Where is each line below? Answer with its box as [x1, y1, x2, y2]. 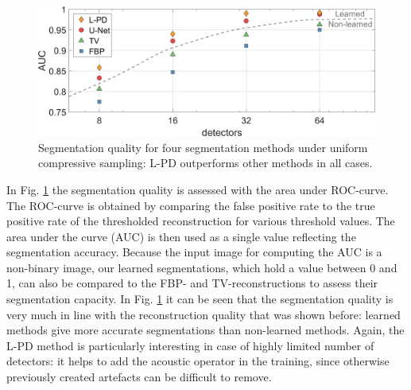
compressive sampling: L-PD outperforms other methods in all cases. [38, 154, 373, 171]
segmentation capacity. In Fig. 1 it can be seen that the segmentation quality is [6, 291, 394, 307]
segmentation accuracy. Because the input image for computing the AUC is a [6, 244, 382, 260]
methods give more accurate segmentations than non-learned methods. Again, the [6, 322, 405, 338]
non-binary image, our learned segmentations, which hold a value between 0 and [6, 259, 397, 275]
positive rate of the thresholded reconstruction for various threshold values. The [6, 213, 395, 229]
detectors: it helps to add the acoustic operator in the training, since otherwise [6, 353, 390, 369]
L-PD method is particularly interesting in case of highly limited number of [6, 337, 374, 353]
